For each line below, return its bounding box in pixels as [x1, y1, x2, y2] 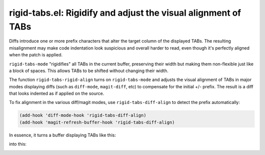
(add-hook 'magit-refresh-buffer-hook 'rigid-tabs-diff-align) [19, 119, 175, 125]
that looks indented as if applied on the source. [9, 91, 105, 97]
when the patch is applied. [9, 52, 63, 58]
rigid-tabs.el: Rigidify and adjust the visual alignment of [9, 7, 241, 18]
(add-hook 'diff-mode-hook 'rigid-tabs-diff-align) [19, 113, 147, 118]
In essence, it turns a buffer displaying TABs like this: [9, 132, 116, 138]
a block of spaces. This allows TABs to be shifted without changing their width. [9, 68, 169, 74]
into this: [9, 141, 27, 147]
